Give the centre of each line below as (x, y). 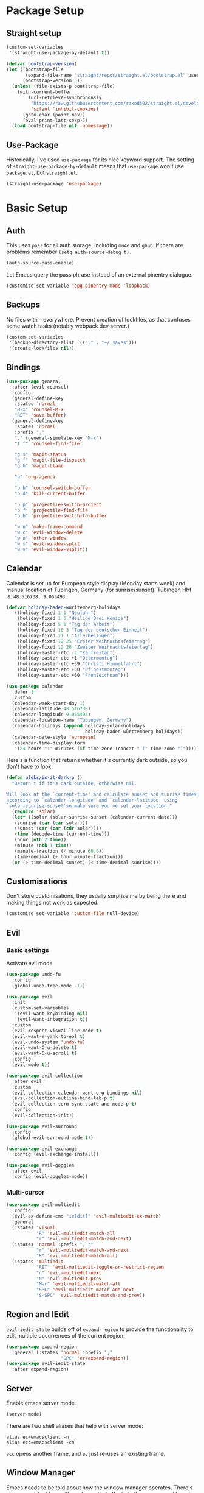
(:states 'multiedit (38, 1262)
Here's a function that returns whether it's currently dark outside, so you (97, 760)
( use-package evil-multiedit (43, 1205)
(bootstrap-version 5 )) (53, 81)
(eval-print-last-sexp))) (55, 120)
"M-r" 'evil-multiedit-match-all (78, 1284)
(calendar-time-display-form (49, 743)
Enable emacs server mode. (41, 1403)
